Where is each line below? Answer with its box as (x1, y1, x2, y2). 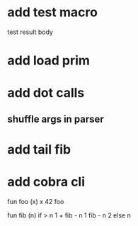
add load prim (7, 52, 91, 69)
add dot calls (7, 85, 85, 101)
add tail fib (7, 141, 71, 157)
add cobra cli (7, 174, 86, 190)
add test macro (7, 4, 98, 21)
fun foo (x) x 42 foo (7, 197, 64, 205)
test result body (7, 28, 53, 36)
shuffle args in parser (7, 113, 104, 125)
